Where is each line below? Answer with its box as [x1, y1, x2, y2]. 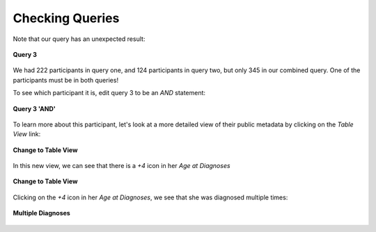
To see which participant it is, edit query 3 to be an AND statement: [13, 89, 205, 97]
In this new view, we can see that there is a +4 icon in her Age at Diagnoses [13, 162, 230, 170]
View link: [13, 130, 41, 138]
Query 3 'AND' [13, 104, 56, 113]
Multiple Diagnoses [13, 209, 71, 217]
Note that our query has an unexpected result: [13, 35, 146, 43]
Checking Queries [13, 10, 120, 26]
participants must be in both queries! [13, 76, 118, 84]
